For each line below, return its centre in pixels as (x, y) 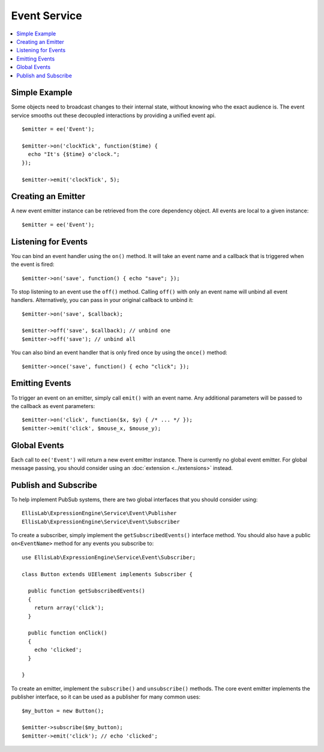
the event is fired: (33, 265)
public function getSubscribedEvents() (86, 591)
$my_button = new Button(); (63, 711)
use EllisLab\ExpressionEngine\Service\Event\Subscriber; (109, 557)
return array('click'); (69, 608)
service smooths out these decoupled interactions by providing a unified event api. (113, 115)
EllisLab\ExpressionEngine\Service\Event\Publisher (99, 513)
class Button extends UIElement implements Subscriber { (107, 574)
